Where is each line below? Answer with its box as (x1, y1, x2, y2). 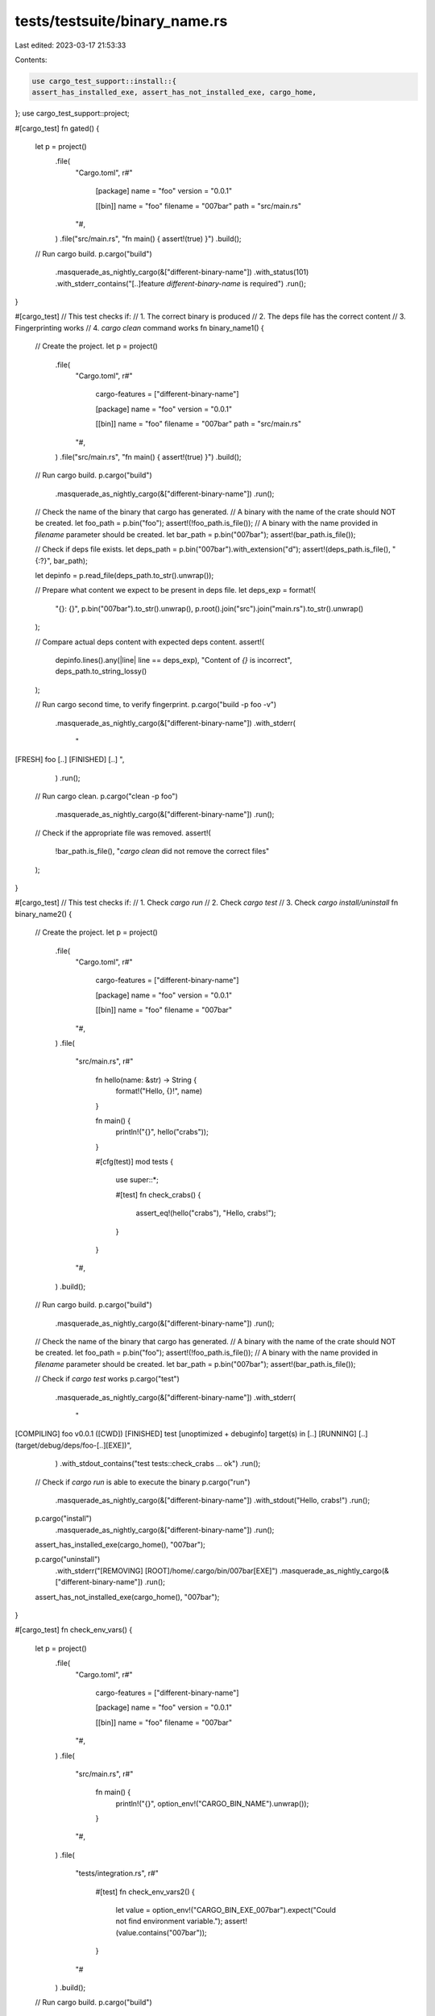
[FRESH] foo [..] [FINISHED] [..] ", (14, 755, 125, 764)
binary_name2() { (14, 909, 72, 918)
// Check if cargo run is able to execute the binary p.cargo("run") (35, 1477, 251, 1487)
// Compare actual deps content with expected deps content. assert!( (35, 637, 265, 647)
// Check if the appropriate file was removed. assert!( (35, 827, 211, 838)
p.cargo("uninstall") (35, 1555, 101, 1564)
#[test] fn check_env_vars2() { (95, 1887, 195, 1897)
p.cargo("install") (35, 1514, 93, 1523)
